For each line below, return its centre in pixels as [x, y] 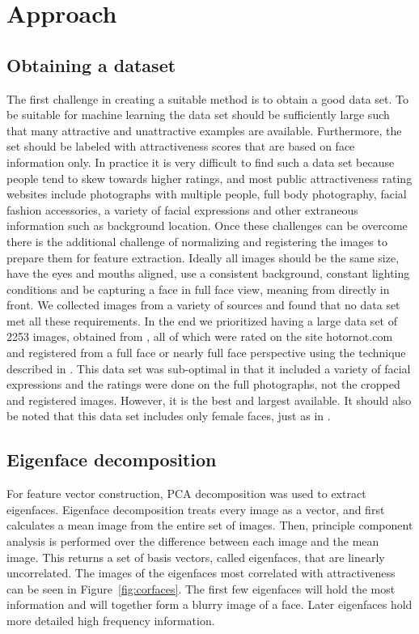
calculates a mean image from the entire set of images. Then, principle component [210, 525]
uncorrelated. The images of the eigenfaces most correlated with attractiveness [201, 573]
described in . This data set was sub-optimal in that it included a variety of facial [209, 368]
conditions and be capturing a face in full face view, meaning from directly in [198, 289]
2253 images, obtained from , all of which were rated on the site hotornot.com [200, 336]
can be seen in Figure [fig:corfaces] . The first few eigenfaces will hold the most [201, 588]
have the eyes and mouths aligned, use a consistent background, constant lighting [208, 273]
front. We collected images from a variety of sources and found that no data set [203, 305]
